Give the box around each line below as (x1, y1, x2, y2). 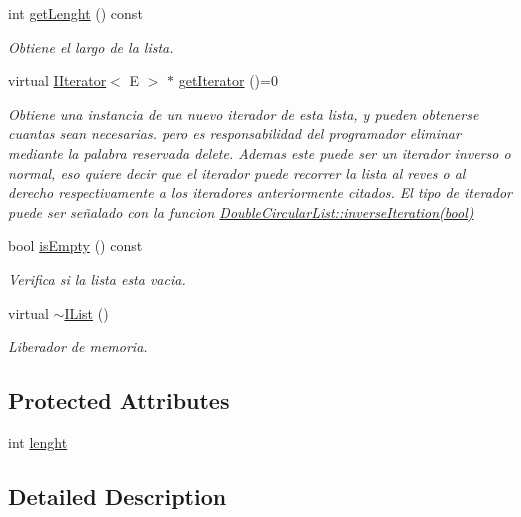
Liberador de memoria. (8, 336, 148, 357)
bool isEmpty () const (8, 235, 143, 256)
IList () (64, 302, 109, 323)
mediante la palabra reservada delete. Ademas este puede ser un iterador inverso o (8, 142, 511, 163)
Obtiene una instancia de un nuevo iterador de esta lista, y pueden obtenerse (8, 103, 479, 124)
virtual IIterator (8, 70, 107, 91)
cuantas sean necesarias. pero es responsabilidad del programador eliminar (8, 123, 461, 144)
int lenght (8, 431, 68, 452)
